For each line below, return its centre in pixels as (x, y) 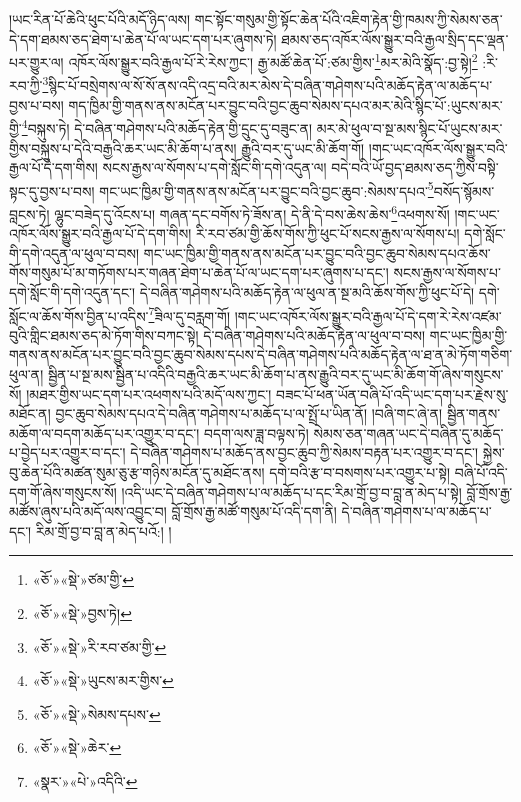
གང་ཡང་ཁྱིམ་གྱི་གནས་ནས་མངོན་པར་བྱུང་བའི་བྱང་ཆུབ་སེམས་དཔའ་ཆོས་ (317, 252)
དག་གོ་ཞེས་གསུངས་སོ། (63, 491)
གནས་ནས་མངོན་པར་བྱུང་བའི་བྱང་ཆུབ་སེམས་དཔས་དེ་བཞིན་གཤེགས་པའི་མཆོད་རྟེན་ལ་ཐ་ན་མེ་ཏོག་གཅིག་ (261, 354)
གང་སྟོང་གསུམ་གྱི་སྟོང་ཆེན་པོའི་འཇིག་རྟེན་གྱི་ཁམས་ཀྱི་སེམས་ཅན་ (348, 19)
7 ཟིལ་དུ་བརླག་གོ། (189, 314)
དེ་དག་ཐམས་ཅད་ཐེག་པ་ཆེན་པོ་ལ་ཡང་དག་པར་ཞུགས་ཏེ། (143, 38)
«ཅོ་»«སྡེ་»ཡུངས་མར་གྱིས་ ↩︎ (103, 680)
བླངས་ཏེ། (29, 213)
